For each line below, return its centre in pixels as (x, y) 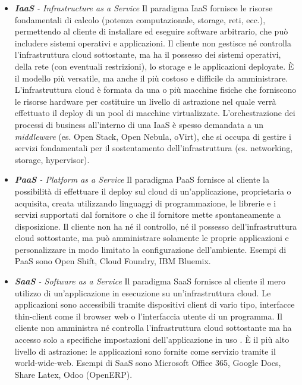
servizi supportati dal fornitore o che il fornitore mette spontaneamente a (148, 215)
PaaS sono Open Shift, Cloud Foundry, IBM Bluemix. (113, 261)
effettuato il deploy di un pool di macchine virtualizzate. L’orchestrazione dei (155, 113)
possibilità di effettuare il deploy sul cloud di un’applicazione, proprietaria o (153, 191)
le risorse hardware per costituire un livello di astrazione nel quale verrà (145, 101)
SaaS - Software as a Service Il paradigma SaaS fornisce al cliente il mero (150, 281)
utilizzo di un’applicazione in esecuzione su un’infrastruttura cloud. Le (143, 292)
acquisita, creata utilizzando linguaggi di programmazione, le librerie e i (145, 203)
